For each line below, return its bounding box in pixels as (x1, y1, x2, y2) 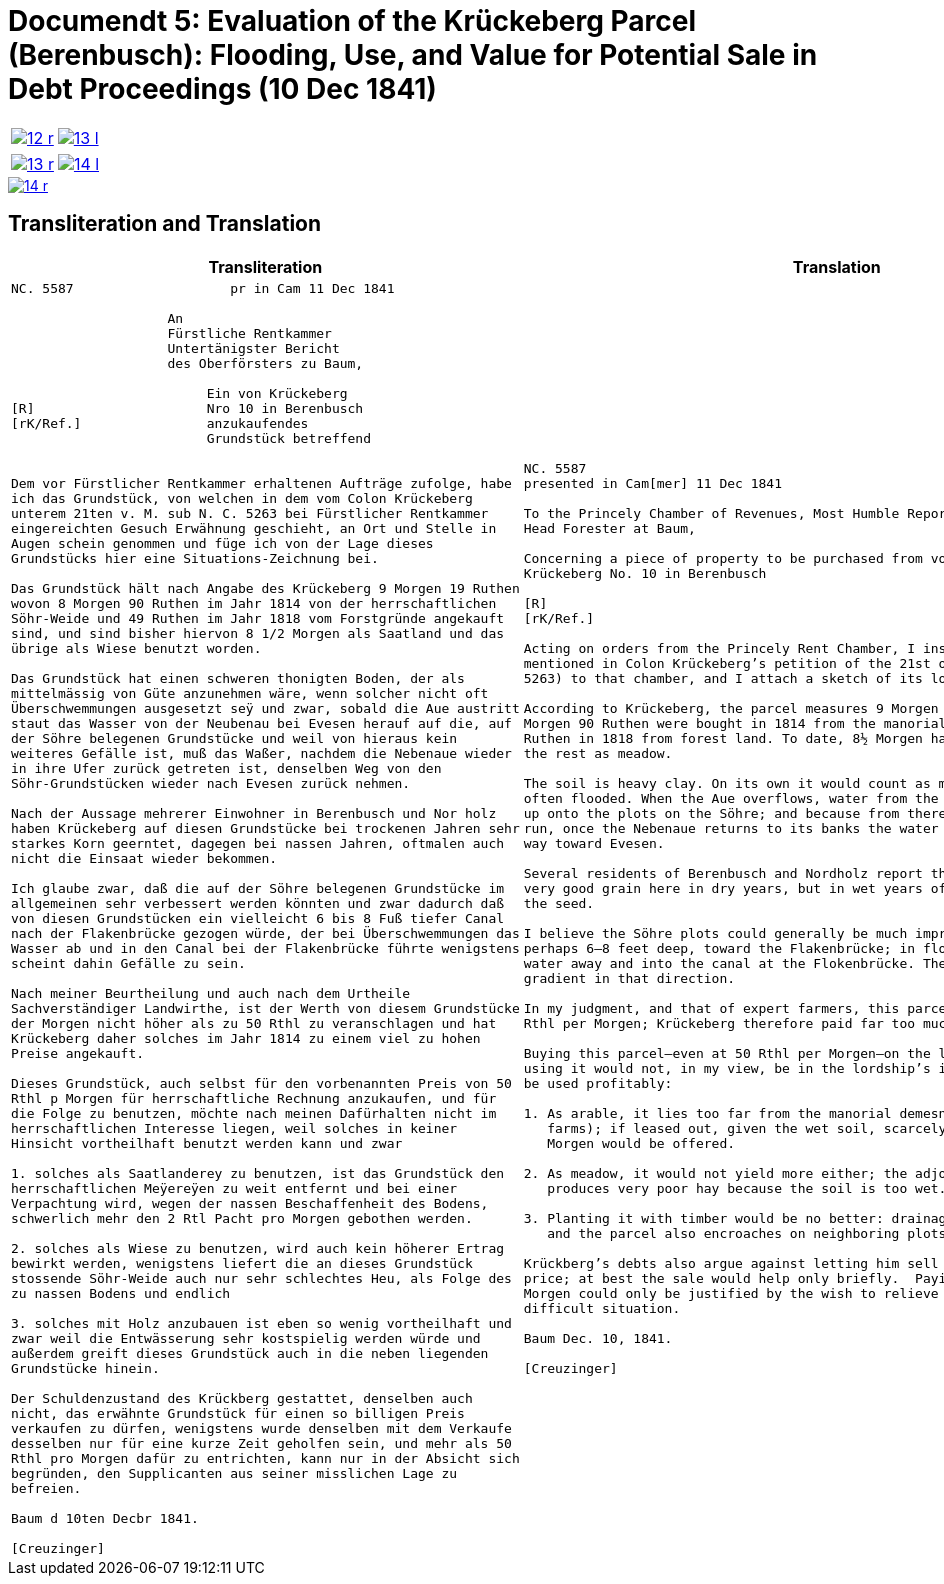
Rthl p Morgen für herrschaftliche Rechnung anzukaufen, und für (11, 1090, 497, 1106)
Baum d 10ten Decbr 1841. (11, 1510, 199, 1526)
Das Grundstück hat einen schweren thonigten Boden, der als (11, 670, 465, 686)
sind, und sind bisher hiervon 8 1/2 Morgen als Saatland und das (11, 625, 505, 641)
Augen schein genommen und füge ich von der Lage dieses (11, 535, 434, 551)
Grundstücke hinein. (11, 1360, 160, 1376)
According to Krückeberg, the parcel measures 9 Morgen (523, 700, 939, 716)
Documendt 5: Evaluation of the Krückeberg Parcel (8, 4, 697, 38)
